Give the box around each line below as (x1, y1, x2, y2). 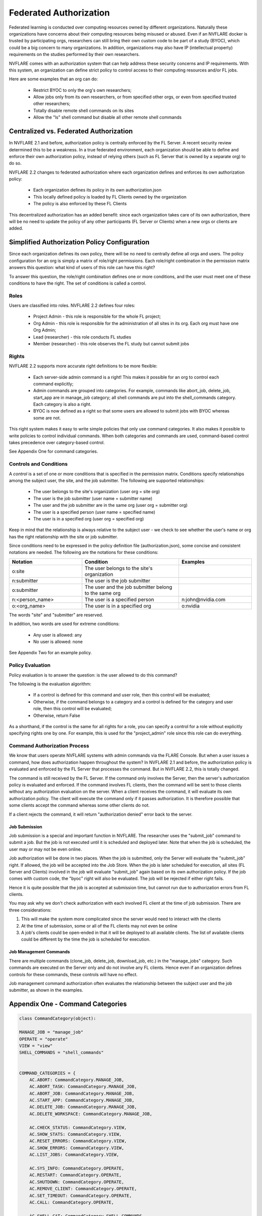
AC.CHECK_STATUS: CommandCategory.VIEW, (29, 1125, 127, 1130)
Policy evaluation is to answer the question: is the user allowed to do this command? (9, 672, 178, 678)
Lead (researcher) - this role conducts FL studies (33, 334, 131, 340)
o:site (12, 568, 25, 574)
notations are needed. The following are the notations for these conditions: (9, 550, 159, 555)
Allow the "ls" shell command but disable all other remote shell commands (33, 114, 182, 120)
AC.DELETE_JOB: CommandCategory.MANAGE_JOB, (29, 1104, 137, 1110)
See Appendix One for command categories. (9, 448, 98, 454)
